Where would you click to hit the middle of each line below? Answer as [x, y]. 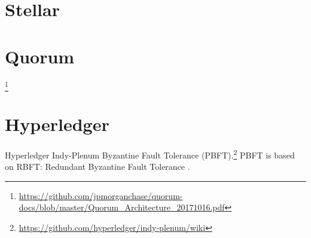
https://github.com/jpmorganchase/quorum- [101, 195]
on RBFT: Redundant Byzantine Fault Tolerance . [97, 167]
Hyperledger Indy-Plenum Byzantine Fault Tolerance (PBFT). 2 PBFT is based [150, 154]
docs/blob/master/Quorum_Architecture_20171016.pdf [122, 207]
